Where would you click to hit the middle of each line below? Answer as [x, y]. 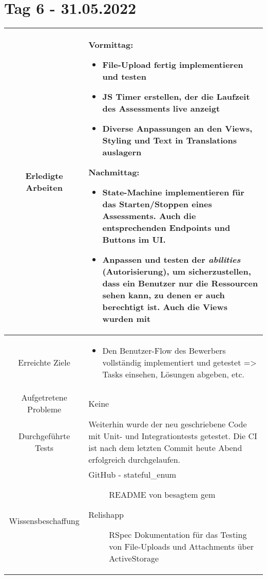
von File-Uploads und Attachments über [182, 547]
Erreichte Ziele [44, 363]
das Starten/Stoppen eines [157, 204]
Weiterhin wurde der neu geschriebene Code [168, 424]
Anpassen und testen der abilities [171, 260]
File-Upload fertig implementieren [173, 65]
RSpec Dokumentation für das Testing [178, 535]
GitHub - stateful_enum [132, 475]
